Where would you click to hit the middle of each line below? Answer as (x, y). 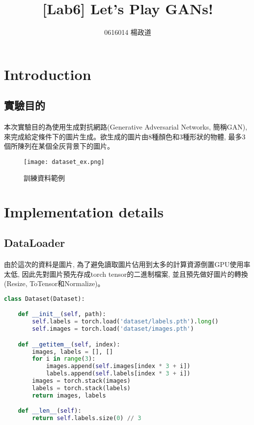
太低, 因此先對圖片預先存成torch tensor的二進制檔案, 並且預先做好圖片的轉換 (126, 274)
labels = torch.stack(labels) (81, 388)
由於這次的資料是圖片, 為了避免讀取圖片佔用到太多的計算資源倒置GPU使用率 (127, 264)
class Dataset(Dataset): (44, 299)
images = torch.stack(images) (81, 381)
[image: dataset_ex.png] (64, 162)
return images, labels (69, 395)
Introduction (48, 74)
